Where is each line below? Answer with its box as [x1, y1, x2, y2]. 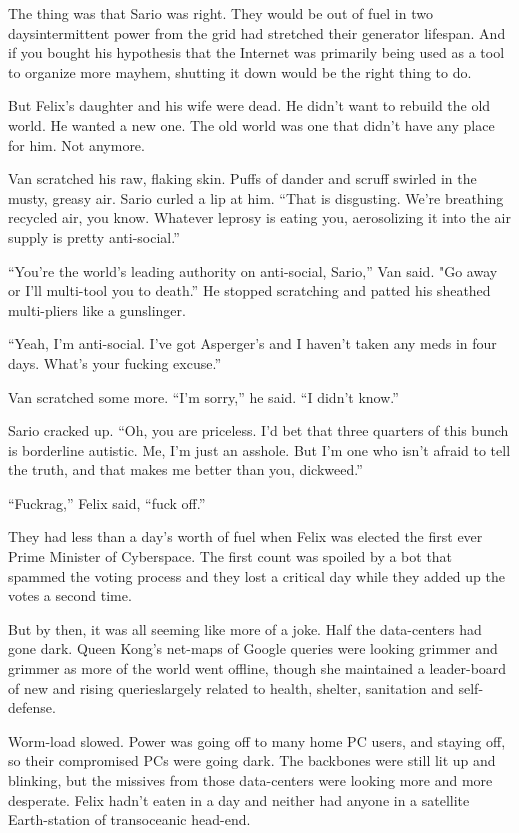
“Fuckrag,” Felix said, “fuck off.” [8, 492, 206, 513]
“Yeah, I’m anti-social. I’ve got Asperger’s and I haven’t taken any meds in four [8, 333, 497, 354]
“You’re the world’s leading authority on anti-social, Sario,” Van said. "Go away [8, 260, 498, 281]
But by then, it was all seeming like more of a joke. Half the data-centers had [8, 618, 482, 639]
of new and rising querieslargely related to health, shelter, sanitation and [8, 677, 454, 698]
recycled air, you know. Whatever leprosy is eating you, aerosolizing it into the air [8, 207, 511, 228]
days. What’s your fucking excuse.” [8, 352, 221, 373]
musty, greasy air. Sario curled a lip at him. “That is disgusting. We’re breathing [8, 187, 504, 208]
